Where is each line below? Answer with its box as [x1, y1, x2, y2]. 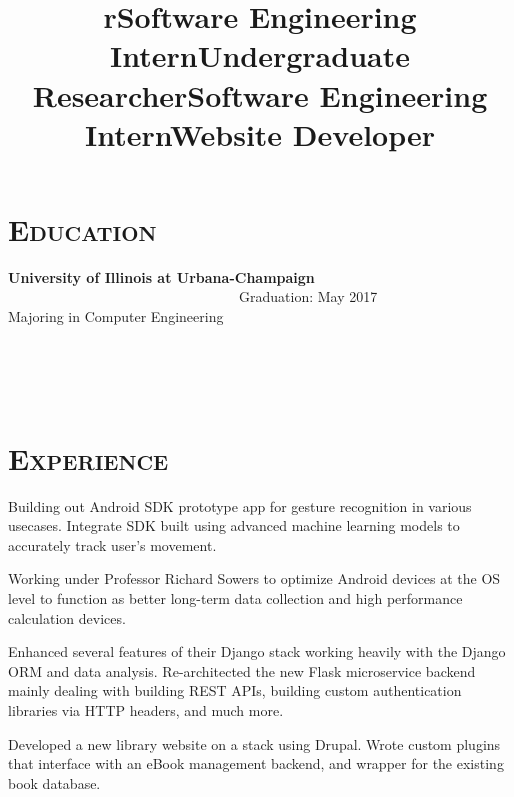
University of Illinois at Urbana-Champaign [8, 266, 315, 287]
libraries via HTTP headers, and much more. [8, 699, 284, 720]
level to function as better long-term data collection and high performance [8, 587, 463, 608]
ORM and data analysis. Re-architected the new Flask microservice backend [8, 660, 476, 681]
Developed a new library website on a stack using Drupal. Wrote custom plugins [8, 733, 501, 754]
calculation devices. [8, 607, 126, 628]
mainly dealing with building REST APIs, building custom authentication [8, 680, 462, 701]
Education [8, 208, 157, 249]
